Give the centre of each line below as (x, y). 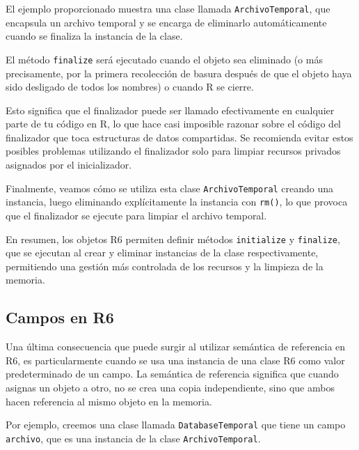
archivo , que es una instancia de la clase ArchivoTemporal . (133, 438)
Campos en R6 (60, 317)
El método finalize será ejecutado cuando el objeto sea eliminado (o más (164, 59)
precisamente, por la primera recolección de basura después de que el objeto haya (179, 73)
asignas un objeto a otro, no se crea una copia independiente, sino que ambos (170, 387)
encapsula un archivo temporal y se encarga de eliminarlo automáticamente (166, 22)
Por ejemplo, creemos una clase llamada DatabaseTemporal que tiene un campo (176, 425)
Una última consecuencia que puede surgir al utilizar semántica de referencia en (176, 347)
